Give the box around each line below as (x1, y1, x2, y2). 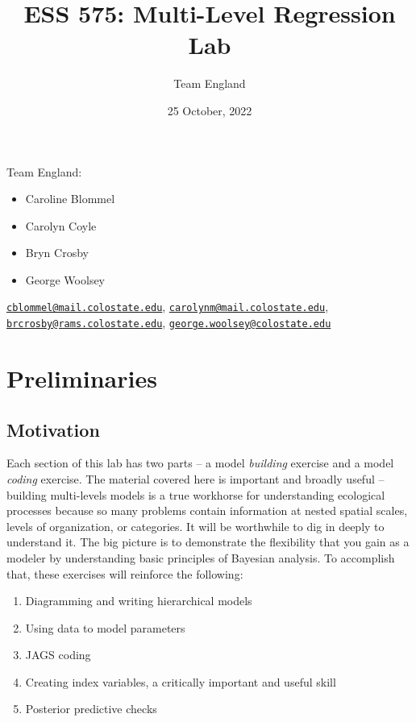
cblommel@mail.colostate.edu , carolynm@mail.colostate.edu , (6, 298, 329, 315)
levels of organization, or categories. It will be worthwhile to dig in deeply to (6, 517, 385, 534)
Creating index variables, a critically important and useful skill (25, 673, 336, 690)
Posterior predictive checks (25, 700, 157, 717)
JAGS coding (25, 646, 91, 663)
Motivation (6, 417, 100, 442)
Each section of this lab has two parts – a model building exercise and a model (6, 454, 394, 471)
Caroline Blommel (25, 190, 115, 207)
